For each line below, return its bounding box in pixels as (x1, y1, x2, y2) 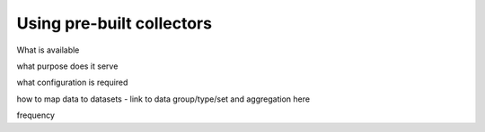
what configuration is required (16, 77, 128, 88)
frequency (16, 110, 56, 120)
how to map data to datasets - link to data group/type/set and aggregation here (16, 94, 310, 104)
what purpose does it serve (16, 61, 119, 71)
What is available (16, 45, 80, 55)
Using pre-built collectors (16, 13, 213, 33)
